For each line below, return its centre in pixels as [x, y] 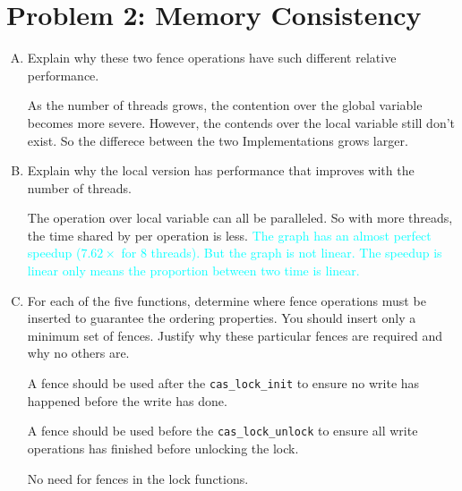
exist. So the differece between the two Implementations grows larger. [218, 140]
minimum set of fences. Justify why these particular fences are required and [235, 335]
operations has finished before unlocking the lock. [163, 448]
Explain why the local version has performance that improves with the [221, 170]
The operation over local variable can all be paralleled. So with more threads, [240, 218]
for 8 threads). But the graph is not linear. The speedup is [282, 253]
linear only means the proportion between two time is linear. [193, 271]
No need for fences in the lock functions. [138, 478]
